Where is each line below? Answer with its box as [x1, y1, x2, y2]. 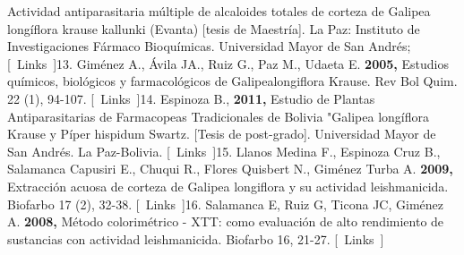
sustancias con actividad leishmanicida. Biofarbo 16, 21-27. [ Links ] [7, 229, 384, 248]
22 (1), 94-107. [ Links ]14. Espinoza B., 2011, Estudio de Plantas [7, 89, 375, 107]
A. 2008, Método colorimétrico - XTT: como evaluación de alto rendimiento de [7, 212, 444, 231]
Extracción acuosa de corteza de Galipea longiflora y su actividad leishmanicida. [7, 176, 449, 195]
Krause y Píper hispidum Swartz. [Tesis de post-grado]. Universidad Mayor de [7, 124, 436, 143]
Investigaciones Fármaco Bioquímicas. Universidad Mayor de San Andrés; [7, 37, 411, 55]
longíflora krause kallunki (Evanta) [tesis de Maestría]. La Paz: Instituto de [7, 19, 420, 38]
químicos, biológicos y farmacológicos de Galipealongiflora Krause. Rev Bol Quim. [7, 72, 458, 90]
